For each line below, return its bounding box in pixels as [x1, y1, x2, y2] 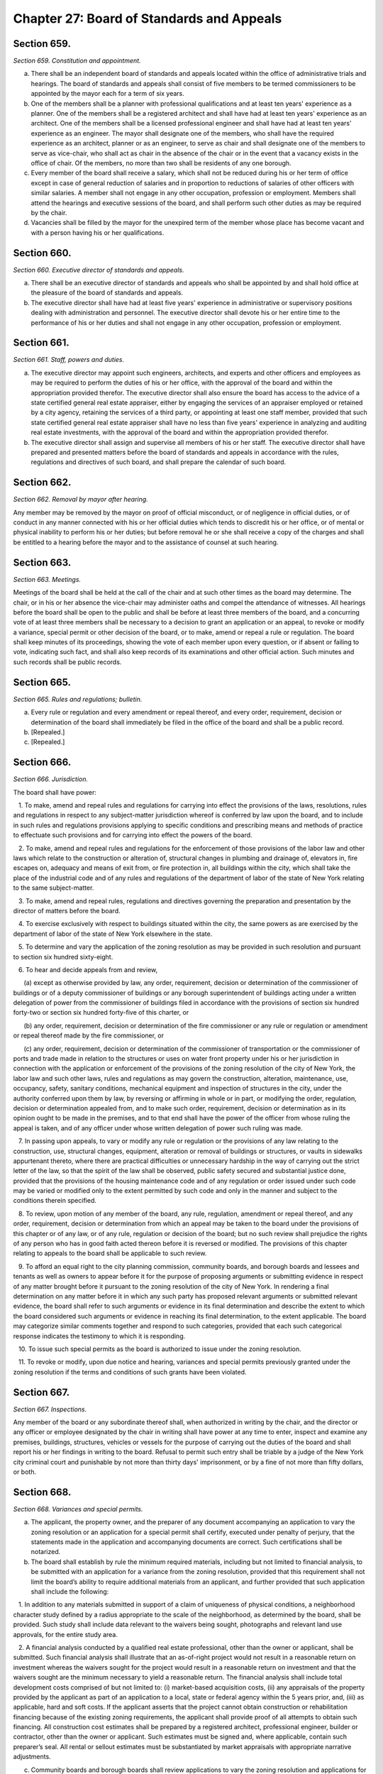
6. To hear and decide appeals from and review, [18, 965, 158, 974]
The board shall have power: [13, 788, 97, 796]
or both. [13, 1467, 37, 1476]
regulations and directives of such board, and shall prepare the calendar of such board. [30, 458, 287, 466]
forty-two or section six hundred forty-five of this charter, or [13, 1008, 189, 1017]
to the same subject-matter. [13, 883, 94, 892]
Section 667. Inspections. [13, 1405, 87, 1414]
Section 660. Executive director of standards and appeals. [13, 265, 184, 274]
